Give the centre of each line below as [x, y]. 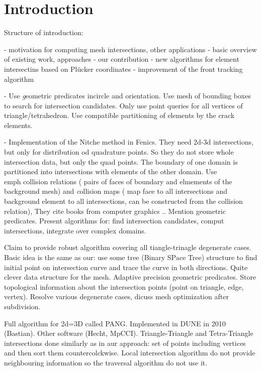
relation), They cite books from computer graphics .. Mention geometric [115, 211]
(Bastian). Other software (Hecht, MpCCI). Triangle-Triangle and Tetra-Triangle [129, 333]
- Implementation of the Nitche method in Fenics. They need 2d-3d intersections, [129, 142]
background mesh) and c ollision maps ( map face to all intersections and [116, 191]
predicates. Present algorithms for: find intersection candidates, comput [114, 221]
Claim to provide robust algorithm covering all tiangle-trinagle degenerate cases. [128, 247]
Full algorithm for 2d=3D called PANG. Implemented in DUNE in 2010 [115, 323]
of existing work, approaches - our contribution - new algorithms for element [122, 59]
